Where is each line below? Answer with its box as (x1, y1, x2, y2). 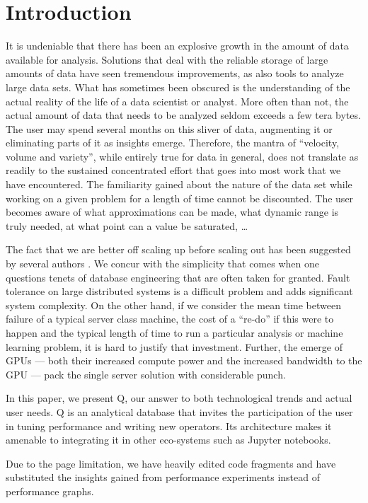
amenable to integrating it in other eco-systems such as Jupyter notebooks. (6, 432, 331, 447)
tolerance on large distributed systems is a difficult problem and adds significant (6, 284, 353, 299)
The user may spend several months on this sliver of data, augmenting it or (6, 121, 333, 136)
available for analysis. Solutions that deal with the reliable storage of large (6, 52, 328, 67)
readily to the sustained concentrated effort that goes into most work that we (6, 163, 341, 178)
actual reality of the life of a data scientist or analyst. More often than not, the (6, 93, 349, 108)
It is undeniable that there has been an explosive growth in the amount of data (6, 38, 349, 53)
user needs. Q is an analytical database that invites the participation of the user (6, 404, 353, 419)
